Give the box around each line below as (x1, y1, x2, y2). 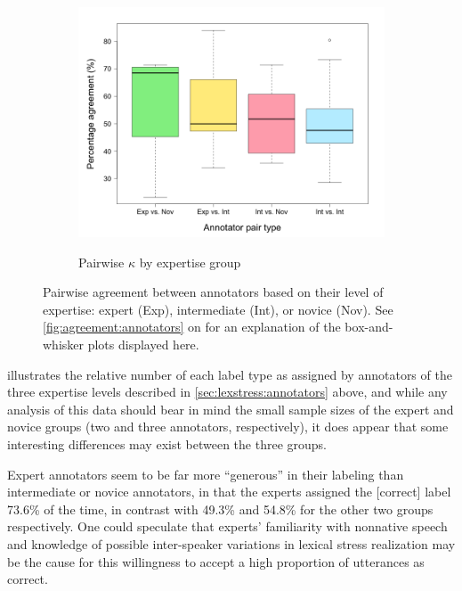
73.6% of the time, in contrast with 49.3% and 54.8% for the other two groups (7, 499, 434, 518)
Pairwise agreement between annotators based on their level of (43, 283, 384, 301)
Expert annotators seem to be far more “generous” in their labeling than (7, 464, 404, 483)
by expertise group (139, 252, 241, 271)
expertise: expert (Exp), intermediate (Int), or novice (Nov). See (43, 300, 393, 318)
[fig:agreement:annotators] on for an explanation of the (43, 317, 341, 336)
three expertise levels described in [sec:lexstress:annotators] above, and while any (7, 382, 448, 401)
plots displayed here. (87, 334, 199, 353)
